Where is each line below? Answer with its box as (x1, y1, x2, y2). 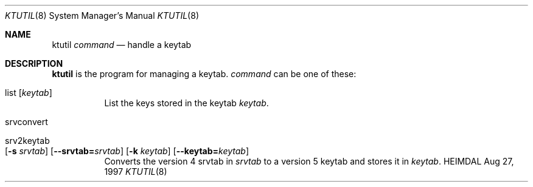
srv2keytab (5, 135, 50, 146)
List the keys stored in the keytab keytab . (104, 98, 269, 108)
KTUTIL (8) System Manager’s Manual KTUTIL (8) (5, 10, 199, 21)
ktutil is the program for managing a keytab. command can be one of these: (52, 69, 357, 79)
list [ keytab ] (5, 87, 52, 98)
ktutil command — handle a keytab (52, 39, 192, 50)
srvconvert (5, 117, 48, 127)
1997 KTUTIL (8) (104, 166, 167, 177)
